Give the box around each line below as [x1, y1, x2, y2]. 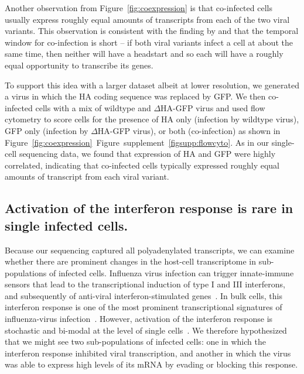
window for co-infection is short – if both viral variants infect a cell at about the [5, 36, 293, 48]
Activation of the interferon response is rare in [5, 199, 293, 217]
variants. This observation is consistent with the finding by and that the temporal [5, 25, 299, 37]
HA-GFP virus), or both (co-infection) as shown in [97, 124, 281, 136]
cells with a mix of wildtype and [35, 101, 151, 114]
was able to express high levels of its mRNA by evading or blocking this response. [5, 358, 298, 370]
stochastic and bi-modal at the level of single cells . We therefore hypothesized [5, 324, 287, 336]
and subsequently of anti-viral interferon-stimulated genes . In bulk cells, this [5, 289, 282, 301]
